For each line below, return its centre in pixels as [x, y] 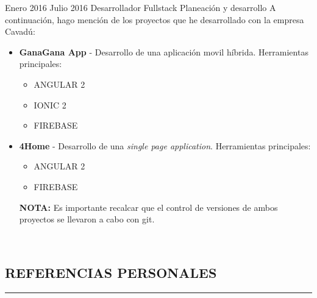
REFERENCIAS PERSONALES [111, 272]
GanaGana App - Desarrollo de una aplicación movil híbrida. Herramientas [164, 51]
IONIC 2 [50, 105]
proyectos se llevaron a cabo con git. [87, 219]
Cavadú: [20, 31]
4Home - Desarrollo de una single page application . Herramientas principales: [165, 145]
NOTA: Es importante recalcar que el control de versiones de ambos [148, 207]
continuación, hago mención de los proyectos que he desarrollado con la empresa [155, 19]
